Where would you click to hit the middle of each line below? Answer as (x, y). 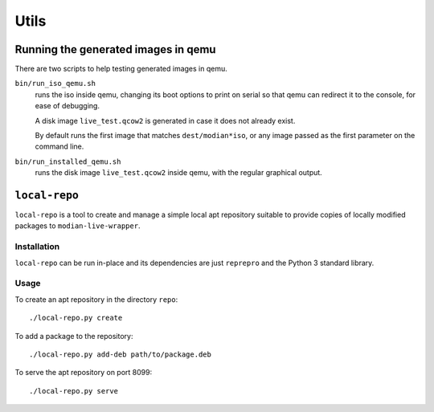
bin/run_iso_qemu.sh (55, 84)
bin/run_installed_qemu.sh (68, 161)
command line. (59, 147)
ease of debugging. (68, 106)
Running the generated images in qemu (115, 49)
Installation (37, 247)
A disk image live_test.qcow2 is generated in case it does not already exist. (165, 120)
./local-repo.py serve (74, 391)
